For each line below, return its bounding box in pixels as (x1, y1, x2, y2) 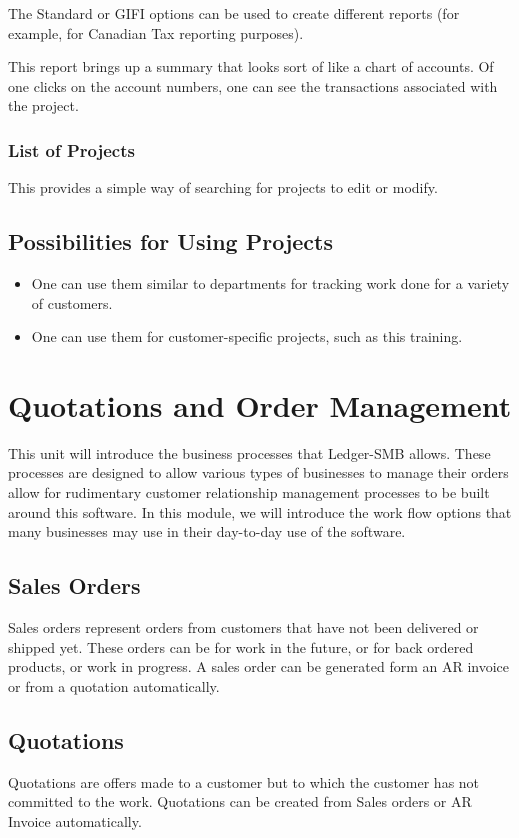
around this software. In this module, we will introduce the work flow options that (8, 501, 512, 522)
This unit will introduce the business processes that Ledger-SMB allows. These (8, 442, 491, 463)
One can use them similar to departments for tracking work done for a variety (31, 272, 510, 293)
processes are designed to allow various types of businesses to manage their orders (8, 462, 509, 483)
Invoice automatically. (8, 810, 142, 831)
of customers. (31, 292, 113, 313)
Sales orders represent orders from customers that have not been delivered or (8, 617, 479, 638)
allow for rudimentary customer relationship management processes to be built (8, 482, 490, 503)
